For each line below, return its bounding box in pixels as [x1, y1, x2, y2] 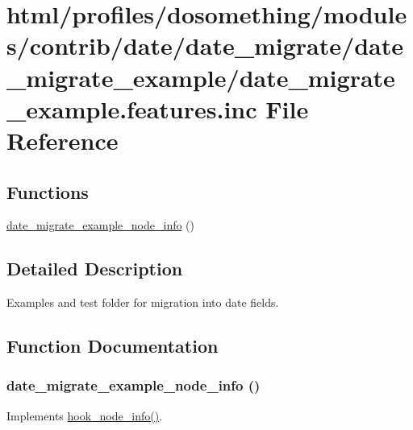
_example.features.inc [6, 92, 257, 125]
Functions [6, 179, 89, 204]
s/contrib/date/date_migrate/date [6, 29, 403, 62]
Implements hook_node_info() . [6, 407, 163, 424]
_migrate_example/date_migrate [6, 60, 395, 93]
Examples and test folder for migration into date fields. [6, 294, 279, 311]
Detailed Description [6, 256, 183, 281]
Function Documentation [6, 333, 219, 358]
